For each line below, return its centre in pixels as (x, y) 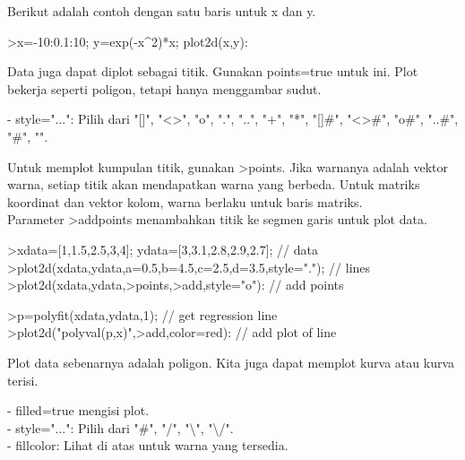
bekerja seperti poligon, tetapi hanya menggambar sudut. (164, 88)
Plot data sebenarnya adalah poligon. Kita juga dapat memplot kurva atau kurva (231, 362)
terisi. (23, 380)
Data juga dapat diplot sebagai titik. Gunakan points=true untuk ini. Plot (213, 71)
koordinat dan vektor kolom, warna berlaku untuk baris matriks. (185, 201)
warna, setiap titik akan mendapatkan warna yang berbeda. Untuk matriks (214, 184)
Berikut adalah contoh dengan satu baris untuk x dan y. (162, 11)
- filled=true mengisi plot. (78, 410)
